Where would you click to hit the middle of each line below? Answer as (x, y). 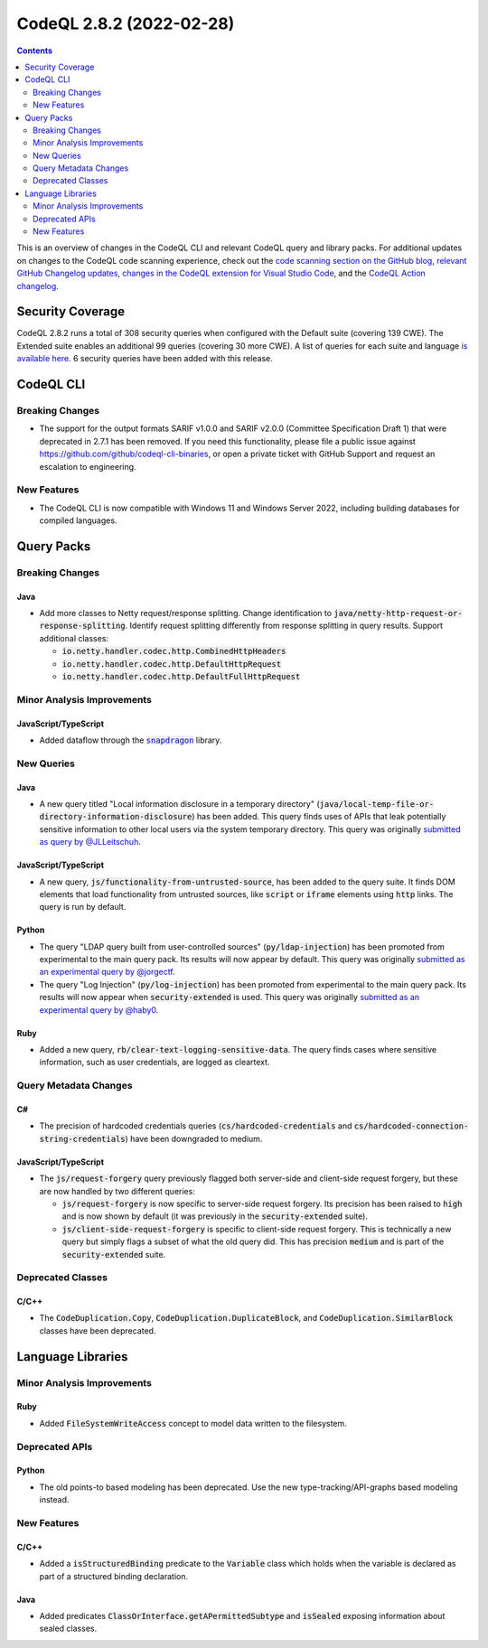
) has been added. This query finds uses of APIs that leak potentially (319, 817)
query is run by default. (83, 907)
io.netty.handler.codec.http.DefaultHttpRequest (172, 664)
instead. (54, 1500)
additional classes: (74, 638)
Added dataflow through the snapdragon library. (131, 740)
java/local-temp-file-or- (377, 804)
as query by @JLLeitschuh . (90, 842)
